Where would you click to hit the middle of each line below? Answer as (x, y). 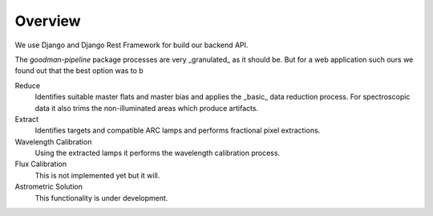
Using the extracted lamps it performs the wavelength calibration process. (158, 153)
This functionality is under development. (101, 198)
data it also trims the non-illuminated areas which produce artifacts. (147, 108)
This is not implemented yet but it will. (97, 175)
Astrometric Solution (49, 187)
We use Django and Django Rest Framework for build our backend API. (132, 45)
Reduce (27, 85)
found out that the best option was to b (79, 71)
